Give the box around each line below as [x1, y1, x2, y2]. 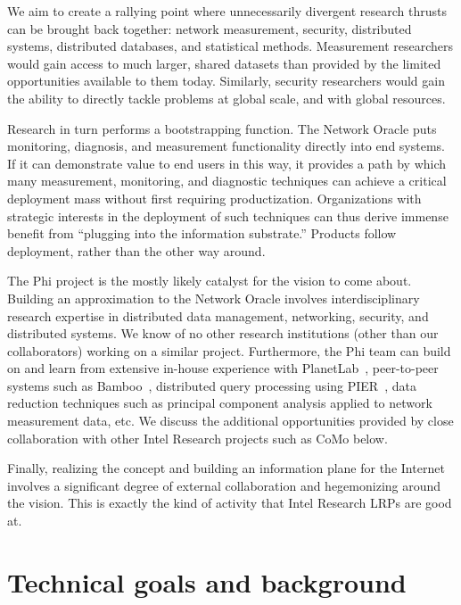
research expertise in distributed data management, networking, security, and [7, 306, 429, 325]
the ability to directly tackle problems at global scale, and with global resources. [7, 88, 446, 107]
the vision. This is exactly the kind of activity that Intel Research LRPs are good [7, 493, 452, 512]
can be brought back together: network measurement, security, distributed [7, 19, 412, 37]
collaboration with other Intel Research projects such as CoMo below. [7, 428, 388, 447]
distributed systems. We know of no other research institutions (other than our [7, 324, 439, 343]
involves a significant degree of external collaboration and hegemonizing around [7, 476, 441, 494]
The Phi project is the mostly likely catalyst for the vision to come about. [7, 271, 412, 290]
